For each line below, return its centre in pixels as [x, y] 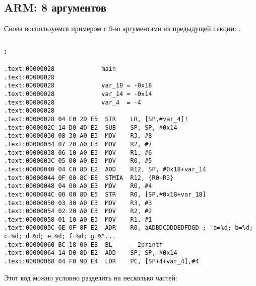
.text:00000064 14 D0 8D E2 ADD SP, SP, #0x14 [91, 253]
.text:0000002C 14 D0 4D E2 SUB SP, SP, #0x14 [91, 127]
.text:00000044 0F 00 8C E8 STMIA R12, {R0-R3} [89, 178]
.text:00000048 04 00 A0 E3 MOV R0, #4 [78, 186]
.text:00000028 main [60, 69]
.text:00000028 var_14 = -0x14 [78, 94]
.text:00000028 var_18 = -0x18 [78, 86]
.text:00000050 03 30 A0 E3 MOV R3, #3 [78, 203]
